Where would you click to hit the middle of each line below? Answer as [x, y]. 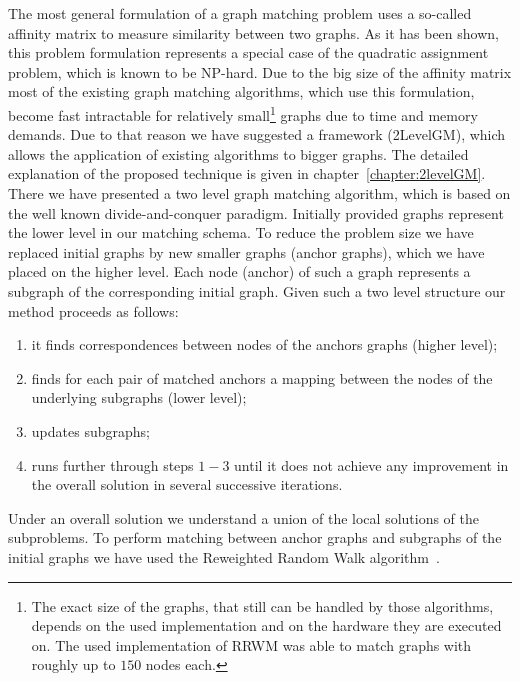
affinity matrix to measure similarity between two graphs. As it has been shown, [253, 32]
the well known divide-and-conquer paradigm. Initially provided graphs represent [256, 212]
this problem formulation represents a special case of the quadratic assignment [248, 52]
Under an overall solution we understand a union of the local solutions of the [244, 517]
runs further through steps [112, 464]
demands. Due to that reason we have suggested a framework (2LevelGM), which [257, 134]
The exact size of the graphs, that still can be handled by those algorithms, [262, 605]
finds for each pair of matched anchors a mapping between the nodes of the [262, 377]
